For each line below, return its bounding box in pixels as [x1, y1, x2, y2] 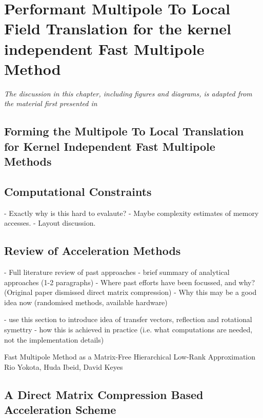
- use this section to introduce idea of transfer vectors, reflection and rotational [4, 314, 252, 325]
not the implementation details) [4, 334, 104, 345]
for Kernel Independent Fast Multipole [4, 138, 215, 154]
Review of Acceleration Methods [4, 243, 181, 258]
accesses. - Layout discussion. [4, 217, 96, 228]
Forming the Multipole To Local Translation [4, 123, 244, 139]
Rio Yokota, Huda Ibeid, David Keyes [4, 361, 123, 372]
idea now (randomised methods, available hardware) [4, 296, 168, 307]
